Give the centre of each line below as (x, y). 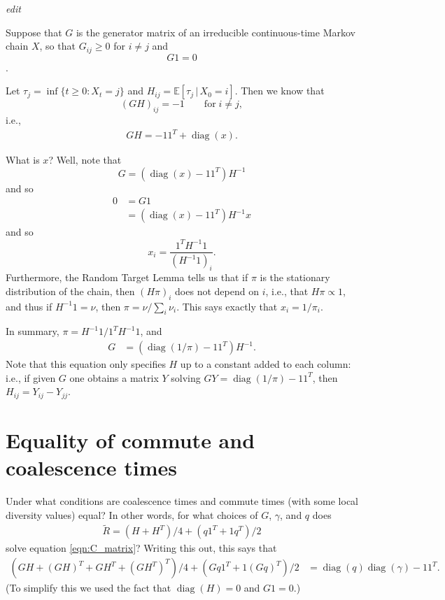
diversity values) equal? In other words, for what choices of (132, 514)
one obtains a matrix (114, 377)
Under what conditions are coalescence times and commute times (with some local (182, 500)
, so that (57, 46)
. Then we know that (280, 91)
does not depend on (217, 291)
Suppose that (34, 32)
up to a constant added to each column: (266, 364)
